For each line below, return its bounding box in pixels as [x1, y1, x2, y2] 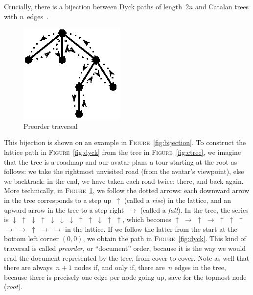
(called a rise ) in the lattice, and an [124, 195, 231, 205]
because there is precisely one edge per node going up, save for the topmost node [4, 271, 247, 282]
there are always [4, 262, 53, 272]
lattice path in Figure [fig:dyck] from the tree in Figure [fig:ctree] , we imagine [4, 147, 241, 157]
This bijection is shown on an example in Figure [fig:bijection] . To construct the [4, 137, 246, 147]
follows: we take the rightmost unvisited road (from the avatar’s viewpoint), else [4, 166, 244, 176]
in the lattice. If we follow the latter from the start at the [65, 223, 237, 234]
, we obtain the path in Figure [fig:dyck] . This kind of [83, 233, 246, 244]
